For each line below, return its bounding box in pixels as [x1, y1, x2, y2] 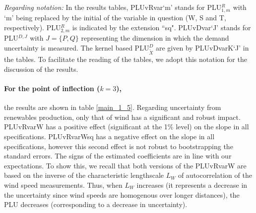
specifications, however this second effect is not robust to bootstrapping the [4, 141, 233, 151]
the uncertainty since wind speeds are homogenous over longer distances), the [4, 189, 240, 200]
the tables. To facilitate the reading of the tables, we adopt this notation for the [4, 54, 247, 64]
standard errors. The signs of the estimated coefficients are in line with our [4, 151, 232, 161]
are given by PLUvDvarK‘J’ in [155, 42, 249, 53]
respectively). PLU [4, 22, 61, 32]
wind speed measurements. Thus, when [4, 179, 123, 190]
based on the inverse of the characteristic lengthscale [4, 170, 164, 180]
